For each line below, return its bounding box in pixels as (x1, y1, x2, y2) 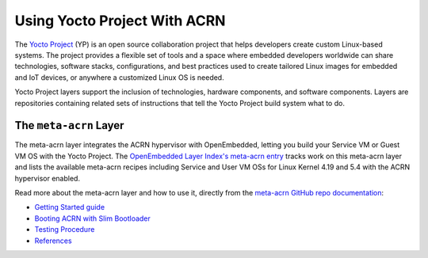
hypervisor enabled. (14, 173, 81, 183)
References (34, 236, 72, 245)
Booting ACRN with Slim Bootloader (34, 214, 151, 223)
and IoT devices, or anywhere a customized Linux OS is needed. (14, 72, 225, 82)
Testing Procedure (34, 225, 95, 234)
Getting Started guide (34, 203, 105, 212)
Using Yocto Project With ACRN (14, 12, 226, 29)
